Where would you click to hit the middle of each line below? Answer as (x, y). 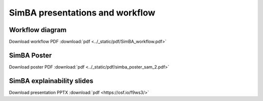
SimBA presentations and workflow (82, 13)
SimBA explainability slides (51, 81)
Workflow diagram (38, 30)
